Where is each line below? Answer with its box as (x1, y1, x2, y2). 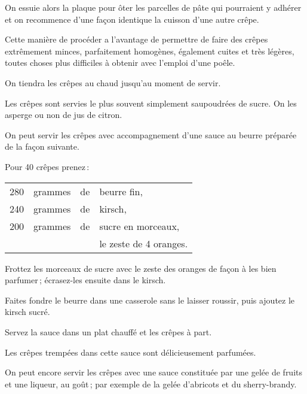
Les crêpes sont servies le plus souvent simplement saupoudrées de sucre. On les (5, 96, 297, 109)
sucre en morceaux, (99, 219, 180, 233)
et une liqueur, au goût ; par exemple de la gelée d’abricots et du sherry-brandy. (5, 377, 297, 390)
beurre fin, (99, 184, 143, 198)
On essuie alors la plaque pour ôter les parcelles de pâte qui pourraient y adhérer (5, 1, 302, 13)
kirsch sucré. (5, 305, 50, 318)
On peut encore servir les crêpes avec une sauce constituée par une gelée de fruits (5, 366, 303, 378)
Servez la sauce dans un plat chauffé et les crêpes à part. (5, 325, 212, 338)
